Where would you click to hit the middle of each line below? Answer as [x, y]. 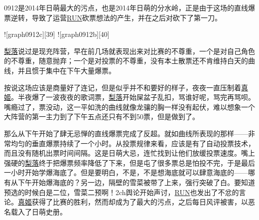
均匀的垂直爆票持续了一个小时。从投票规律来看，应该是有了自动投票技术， [133, 143]
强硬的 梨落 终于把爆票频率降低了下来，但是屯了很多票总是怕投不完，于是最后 [129, 162]
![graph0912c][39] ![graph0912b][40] [57, 34]
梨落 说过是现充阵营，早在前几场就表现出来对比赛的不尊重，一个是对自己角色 [129, 51]
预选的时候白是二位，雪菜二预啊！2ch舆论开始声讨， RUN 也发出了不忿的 [122, 192]
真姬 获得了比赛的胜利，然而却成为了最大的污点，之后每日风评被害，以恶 [136, 202]
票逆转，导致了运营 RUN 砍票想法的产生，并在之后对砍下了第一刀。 [113, 17]
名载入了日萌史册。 [35, 211]
